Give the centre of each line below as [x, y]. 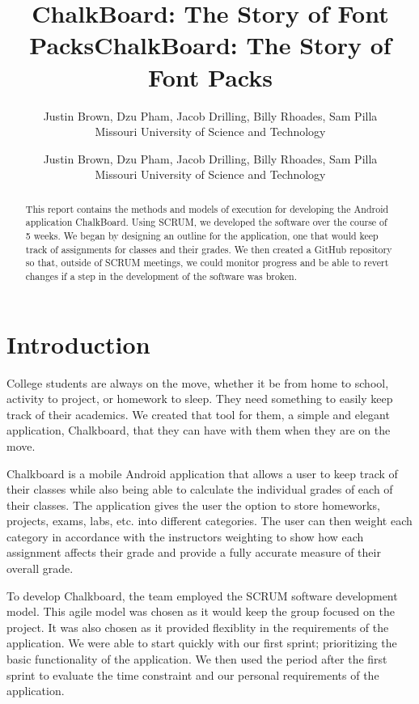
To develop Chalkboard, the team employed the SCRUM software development [202, 595]
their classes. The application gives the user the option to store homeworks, [193, 505]
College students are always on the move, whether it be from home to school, [198, 382]
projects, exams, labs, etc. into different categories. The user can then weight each [209, 521]
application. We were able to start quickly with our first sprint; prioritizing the [202, 643]
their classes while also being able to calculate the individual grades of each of [200, 489]
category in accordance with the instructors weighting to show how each [185, 536]
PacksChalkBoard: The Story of [210, 45]
